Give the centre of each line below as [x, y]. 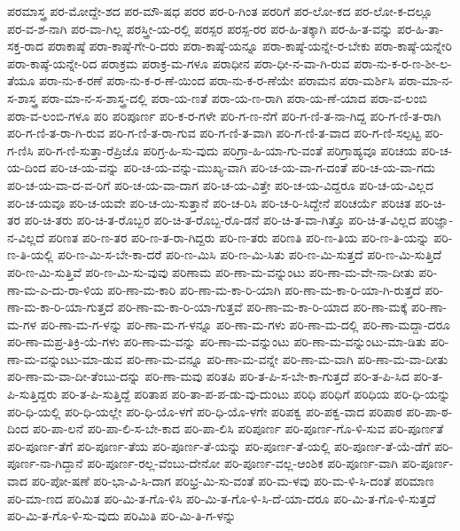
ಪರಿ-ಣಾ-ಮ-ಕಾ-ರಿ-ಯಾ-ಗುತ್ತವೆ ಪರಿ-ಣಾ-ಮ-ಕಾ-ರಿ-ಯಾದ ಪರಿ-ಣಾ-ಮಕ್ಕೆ [262, 307]
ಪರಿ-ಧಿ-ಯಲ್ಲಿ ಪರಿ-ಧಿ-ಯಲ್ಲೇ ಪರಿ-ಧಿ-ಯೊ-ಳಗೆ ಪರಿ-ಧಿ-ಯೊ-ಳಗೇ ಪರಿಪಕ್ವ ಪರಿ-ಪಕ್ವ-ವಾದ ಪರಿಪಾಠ [205, 411]
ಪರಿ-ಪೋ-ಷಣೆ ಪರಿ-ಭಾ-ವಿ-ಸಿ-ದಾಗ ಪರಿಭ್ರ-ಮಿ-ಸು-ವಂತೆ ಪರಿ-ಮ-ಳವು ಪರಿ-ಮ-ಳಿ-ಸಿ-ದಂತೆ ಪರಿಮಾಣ [233, 481]
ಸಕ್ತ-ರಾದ [25, 46]
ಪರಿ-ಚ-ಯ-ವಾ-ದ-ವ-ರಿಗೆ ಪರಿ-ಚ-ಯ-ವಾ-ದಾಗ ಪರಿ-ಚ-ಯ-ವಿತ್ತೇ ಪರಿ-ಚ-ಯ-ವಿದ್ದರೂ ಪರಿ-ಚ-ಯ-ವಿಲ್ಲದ [220, 184]
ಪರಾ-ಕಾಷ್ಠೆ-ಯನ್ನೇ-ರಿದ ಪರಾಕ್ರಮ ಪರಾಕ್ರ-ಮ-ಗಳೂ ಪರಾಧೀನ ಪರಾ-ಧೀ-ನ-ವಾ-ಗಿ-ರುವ [179, 63]
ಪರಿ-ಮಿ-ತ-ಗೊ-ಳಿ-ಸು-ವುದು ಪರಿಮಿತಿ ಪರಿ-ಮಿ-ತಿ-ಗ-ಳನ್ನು [122, 515]
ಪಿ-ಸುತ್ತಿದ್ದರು [32, 394]
